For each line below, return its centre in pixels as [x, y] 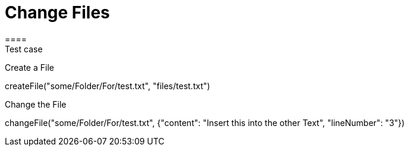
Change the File [36, 104]
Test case [24, 49]
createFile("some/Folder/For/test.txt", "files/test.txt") [108, 86]
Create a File [29, 67]
